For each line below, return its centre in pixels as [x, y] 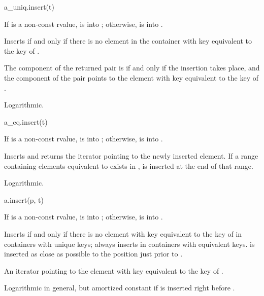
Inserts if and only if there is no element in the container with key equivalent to [128, 41]
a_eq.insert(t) [26, 121]
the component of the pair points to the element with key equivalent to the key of [131, 77]
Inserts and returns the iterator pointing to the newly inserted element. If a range [131, 155]
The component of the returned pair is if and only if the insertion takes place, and [132, 68]
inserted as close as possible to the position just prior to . [93, 254]
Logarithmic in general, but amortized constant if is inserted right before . [120, 288]
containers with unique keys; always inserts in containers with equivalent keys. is [129, 244]
